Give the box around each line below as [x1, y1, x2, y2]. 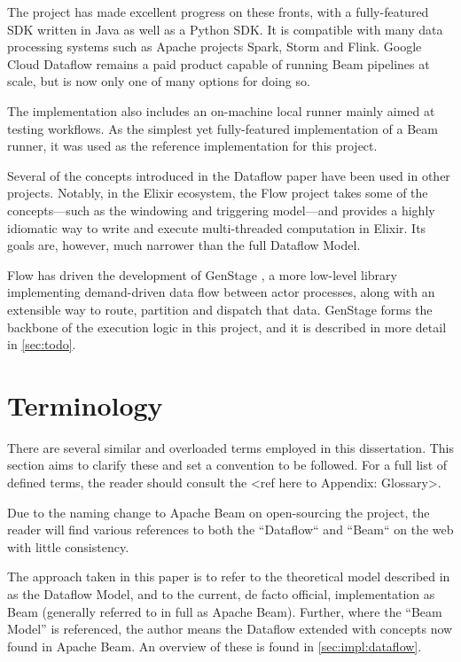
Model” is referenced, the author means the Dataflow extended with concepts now [7, 619, 453, 638]
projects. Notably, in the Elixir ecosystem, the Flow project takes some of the [7, 183, 428, 202]
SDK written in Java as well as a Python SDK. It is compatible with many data [7, 19, 443, 38]
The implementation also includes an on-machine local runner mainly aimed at [7, 101, 435, 120]
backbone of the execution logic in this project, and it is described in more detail [7, 317, 447, 336]
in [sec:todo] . [7, 335, 76, 354]
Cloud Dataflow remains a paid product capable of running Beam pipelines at [7, 54, 430, 73]
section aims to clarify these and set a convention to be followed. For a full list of [7, 456, 448, 474]
